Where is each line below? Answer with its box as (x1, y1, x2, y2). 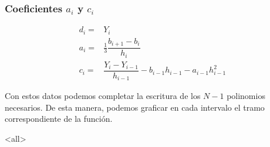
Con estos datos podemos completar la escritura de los (5, 90, 201, 102)
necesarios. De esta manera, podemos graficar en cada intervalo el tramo (5, 101, 265, 113)
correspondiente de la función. (5, 112, 113, 125)
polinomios (227, 90, 265, 102)
